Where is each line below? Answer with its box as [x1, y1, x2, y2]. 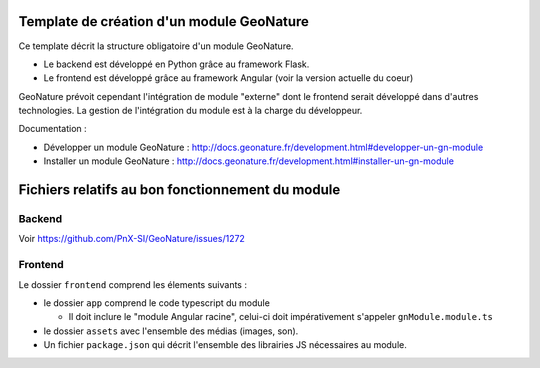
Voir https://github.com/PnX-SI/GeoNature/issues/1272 [18, 233, 245, 245]
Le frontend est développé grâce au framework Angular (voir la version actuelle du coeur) [43, 72, 414, 84]
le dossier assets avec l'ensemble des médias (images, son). [43, 325, 299, 337]
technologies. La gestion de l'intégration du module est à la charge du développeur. [18, 105, 363, 117]
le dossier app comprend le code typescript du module [43, 296, 270, 309]
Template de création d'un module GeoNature [18, 13, 310, 30]
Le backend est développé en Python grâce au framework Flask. [43, 58, 310, 70]
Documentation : [18, 123, 87, 135]
